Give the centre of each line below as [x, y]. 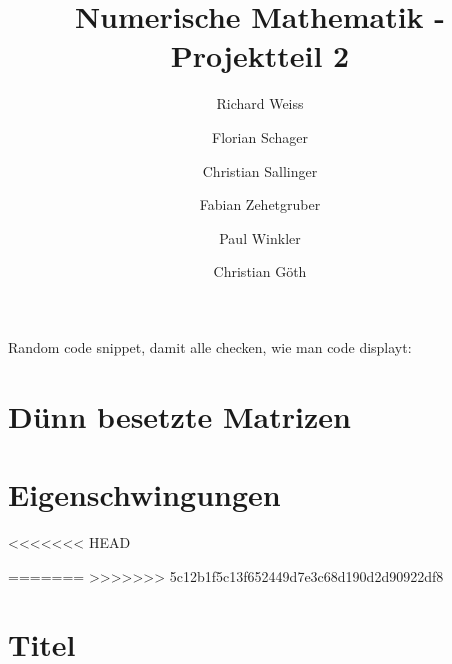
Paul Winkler [260, 237]
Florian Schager [260, 136]
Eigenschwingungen [144, 494]
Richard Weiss [260, 103]
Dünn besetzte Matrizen [179, 415]
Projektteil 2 [260, 55]
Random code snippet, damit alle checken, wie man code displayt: [210, 346]
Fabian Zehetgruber [260, 204]
